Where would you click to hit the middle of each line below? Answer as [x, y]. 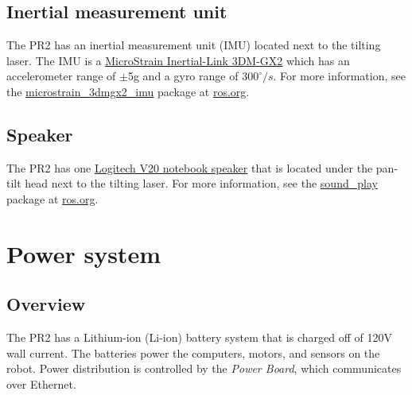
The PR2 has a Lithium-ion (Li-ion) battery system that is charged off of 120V [199, 337]
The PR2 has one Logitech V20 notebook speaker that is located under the [190, 167]
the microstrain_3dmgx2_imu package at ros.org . [128, 91]
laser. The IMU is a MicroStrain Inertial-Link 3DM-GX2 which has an [178, 60]
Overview [46, 304]
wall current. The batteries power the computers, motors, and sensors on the [193, 352]
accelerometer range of [61, 76]
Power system [84, 253]
